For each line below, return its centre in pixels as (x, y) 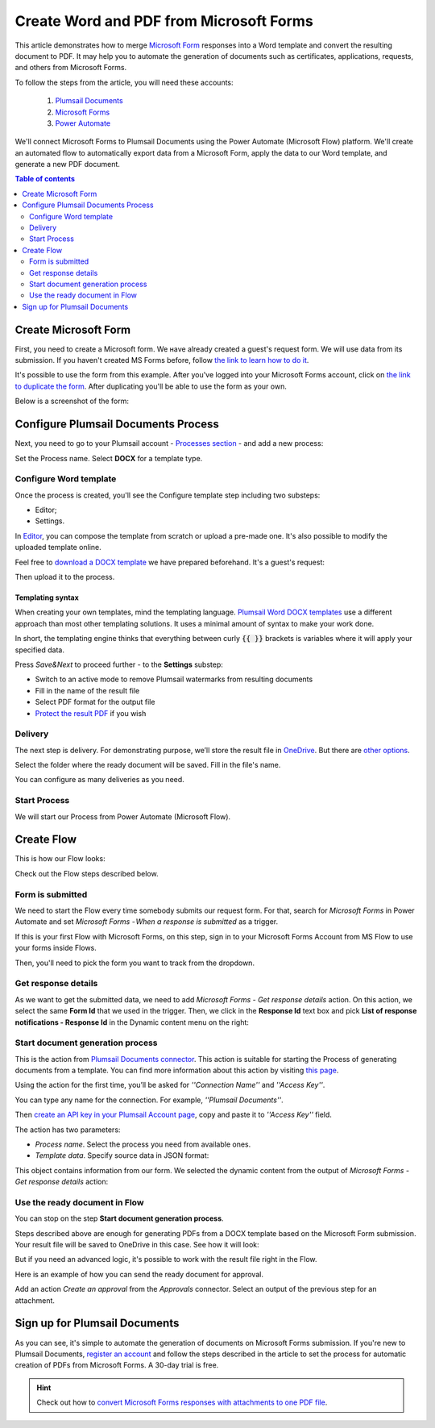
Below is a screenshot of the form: (72, 401)
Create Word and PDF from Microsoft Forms (164, 21)
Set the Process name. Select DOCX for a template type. (109, 458)
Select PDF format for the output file (95, 702)
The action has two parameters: (68, 1130)
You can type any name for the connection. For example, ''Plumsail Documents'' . (149, 1100)
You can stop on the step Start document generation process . (120, 1218)
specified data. (39, 650)
